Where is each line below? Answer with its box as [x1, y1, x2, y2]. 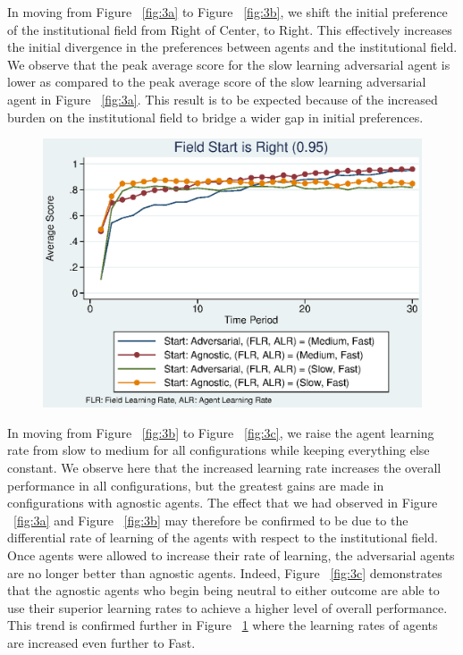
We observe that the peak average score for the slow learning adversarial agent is [7, 55, 450, 73]
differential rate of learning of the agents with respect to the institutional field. [7, 528, 438, 547]
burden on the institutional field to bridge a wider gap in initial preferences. [7, 107, 424, 126]
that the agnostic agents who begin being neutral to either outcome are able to [7, 581, 440, 600]
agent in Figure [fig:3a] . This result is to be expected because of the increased [7, 89, 438, 108]
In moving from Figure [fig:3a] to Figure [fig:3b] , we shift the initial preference [7, 3, 448, 21]
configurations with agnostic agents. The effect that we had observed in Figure [7, 493, 438, 512]
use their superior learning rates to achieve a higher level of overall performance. [7, 598, 448, 617]
